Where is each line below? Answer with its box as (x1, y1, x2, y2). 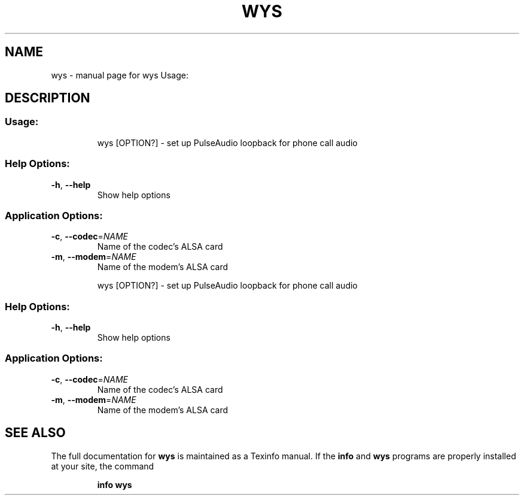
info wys (97, 479, 132, 490)
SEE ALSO (5, 425, 66, 441)
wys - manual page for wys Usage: (51, 69, 189, 80)
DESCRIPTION (5, 90, 90, 106)
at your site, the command (51, 460, 154, 471)
